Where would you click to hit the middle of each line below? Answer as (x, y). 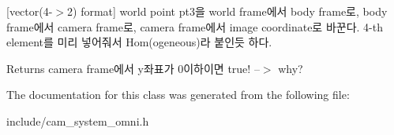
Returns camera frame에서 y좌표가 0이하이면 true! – (133, 68)
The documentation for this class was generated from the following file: (178, 95)
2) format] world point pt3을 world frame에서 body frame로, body (227, 11)
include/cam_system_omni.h (78, 120)
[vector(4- (30, 11)
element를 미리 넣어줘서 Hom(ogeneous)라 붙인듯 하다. (139, 42)
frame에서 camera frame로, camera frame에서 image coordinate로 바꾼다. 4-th (195, 26)
